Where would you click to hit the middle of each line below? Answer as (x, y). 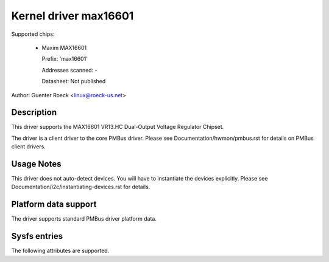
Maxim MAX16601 (64, 47)
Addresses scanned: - (69, 70)
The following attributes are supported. (60, 251)
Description (34, 112)
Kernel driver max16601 (73, 16)
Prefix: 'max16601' (65, 59)
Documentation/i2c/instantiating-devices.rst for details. (81, 187)
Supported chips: (33, 34)
